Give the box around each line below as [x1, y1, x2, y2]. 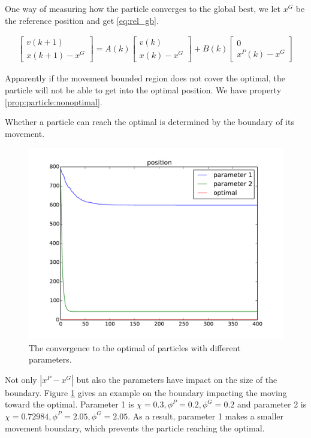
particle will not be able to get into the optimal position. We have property [5, 83, 282, 96]
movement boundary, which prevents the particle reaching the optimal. [5, 421, 265, 434]
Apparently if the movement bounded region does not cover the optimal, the [5, 72, 286, 84]
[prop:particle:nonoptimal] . [5, 95, 102, 108]
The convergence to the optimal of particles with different [29, 341, 241, 354]
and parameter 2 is [237, 398, 307, 410]
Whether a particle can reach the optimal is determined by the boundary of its [5, 115, 294, 128]
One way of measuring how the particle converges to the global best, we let [5, 2, 280, 14]
